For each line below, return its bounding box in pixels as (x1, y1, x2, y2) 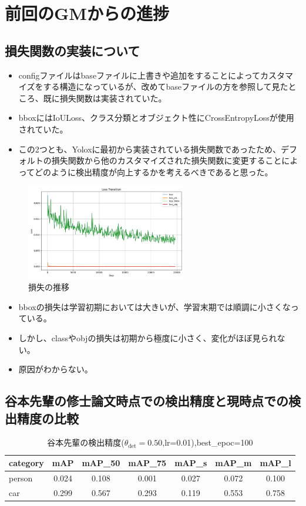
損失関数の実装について (5, 41, 140, 59)
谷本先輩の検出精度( (47, 436, 125, 449)
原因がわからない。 (18, 363, 93, 375)
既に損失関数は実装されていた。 (43, 91, 167, 104)
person (9, 471, 33, 484)
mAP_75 (128, 457, 167, 468)
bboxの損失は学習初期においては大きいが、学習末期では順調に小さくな (18, 300, 291, 313)
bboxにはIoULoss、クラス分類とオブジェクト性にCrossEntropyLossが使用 (18, 111, 294, 124)
